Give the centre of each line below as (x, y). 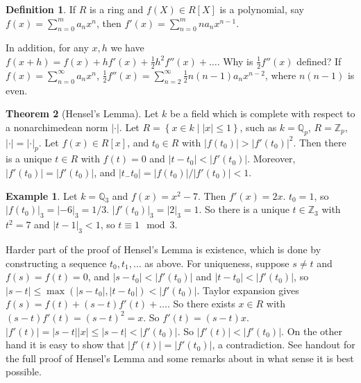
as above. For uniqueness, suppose (217, 263)
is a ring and (117, 9)
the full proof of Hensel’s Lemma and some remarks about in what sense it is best (180, 358)
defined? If (319, 61)
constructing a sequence (56, 263)
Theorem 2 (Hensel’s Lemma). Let (82, 113)
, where (280, 75)
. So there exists (201, 304)
